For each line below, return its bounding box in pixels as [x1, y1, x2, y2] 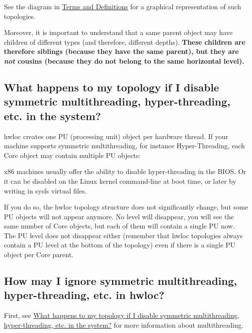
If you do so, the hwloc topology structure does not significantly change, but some [4, 202, 248, 212]
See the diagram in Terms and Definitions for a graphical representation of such [4, 1, 241, 11]
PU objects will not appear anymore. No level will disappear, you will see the [4, 211, 234, 221]
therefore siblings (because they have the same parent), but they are [4, 46, 239, 56]
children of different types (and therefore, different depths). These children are [4, 36, 246, 47]
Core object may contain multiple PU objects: [4, 150, 141, 160]
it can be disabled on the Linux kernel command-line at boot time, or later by [4, 175, 236, 186]
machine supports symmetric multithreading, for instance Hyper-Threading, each [4, 140, 245, 151]
